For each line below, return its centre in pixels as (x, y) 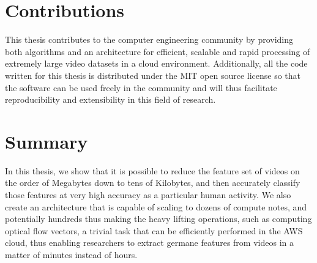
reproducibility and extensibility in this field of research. (110, 99)
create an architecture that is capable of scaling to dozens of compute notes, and (156, 206)
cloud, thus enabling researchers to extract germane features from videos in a (149, 243)
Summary (47, 141)
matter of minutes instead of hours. (71, 254)
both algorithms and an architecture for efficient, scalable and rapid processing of (158, 51)
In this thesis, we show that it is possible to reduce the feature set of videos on (152, 170)
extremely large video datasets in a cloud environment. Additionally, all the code (156, 63)
